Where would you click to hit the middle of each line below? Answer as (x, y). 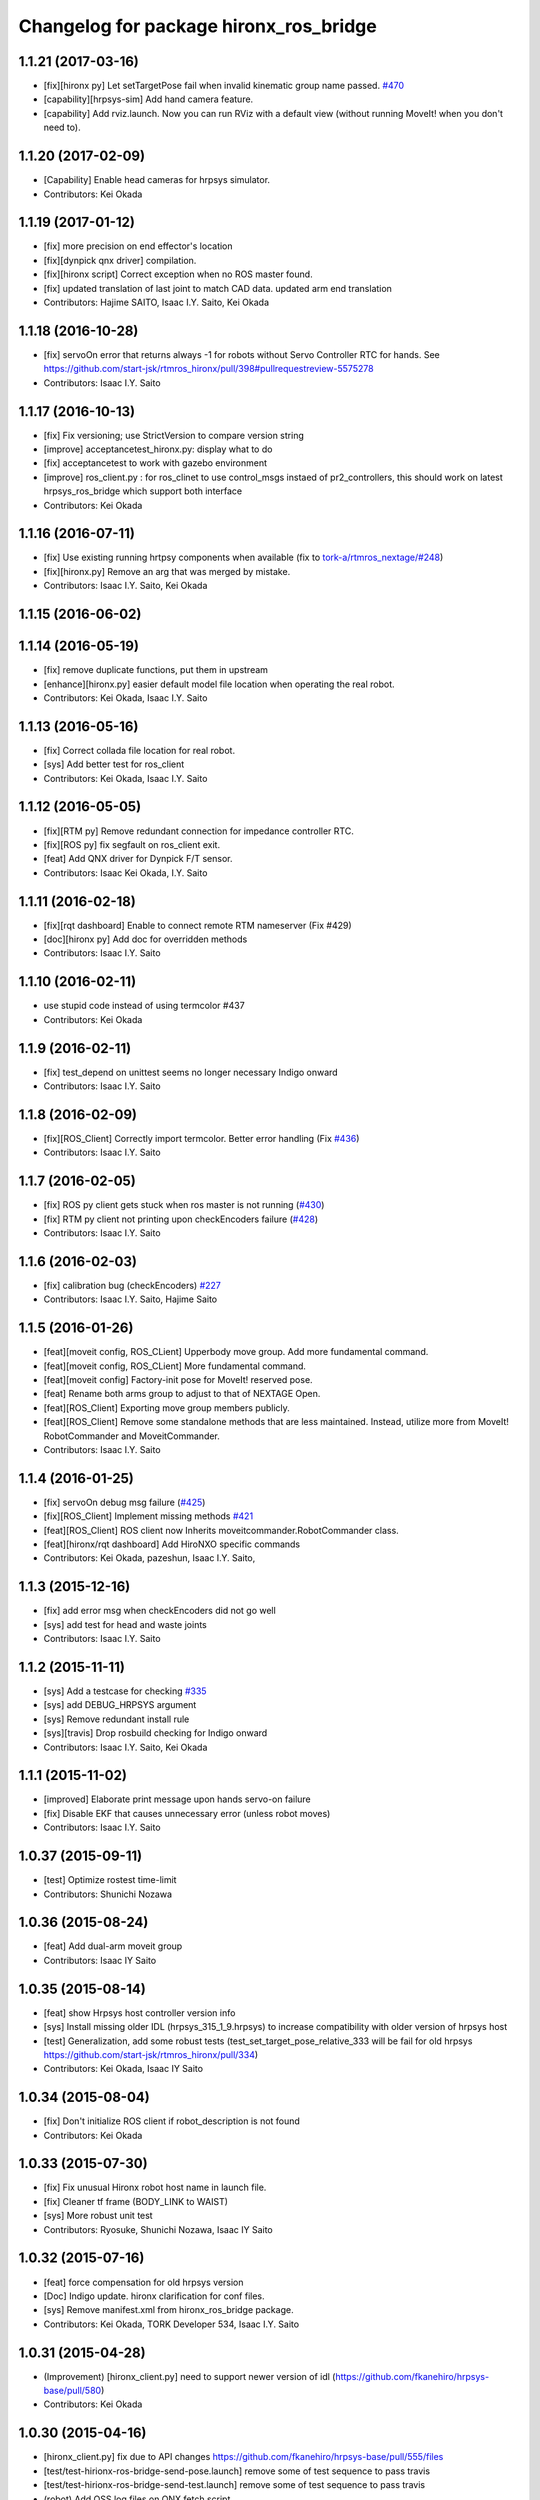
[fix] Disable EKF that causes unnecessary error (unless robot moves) (187, 1813)
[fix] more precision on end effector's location (138, 246)
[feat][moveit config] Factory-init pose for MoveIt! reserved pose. (178, 1379)
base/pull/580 (72, 2391)
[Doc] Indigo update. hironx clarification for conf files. (154, 2296)
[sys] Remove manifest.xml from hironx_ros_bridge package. (168, 2310)
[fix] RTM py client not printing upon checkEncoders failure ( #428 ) (181, 1219)
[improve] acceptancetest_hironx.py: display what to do (158, 449)
